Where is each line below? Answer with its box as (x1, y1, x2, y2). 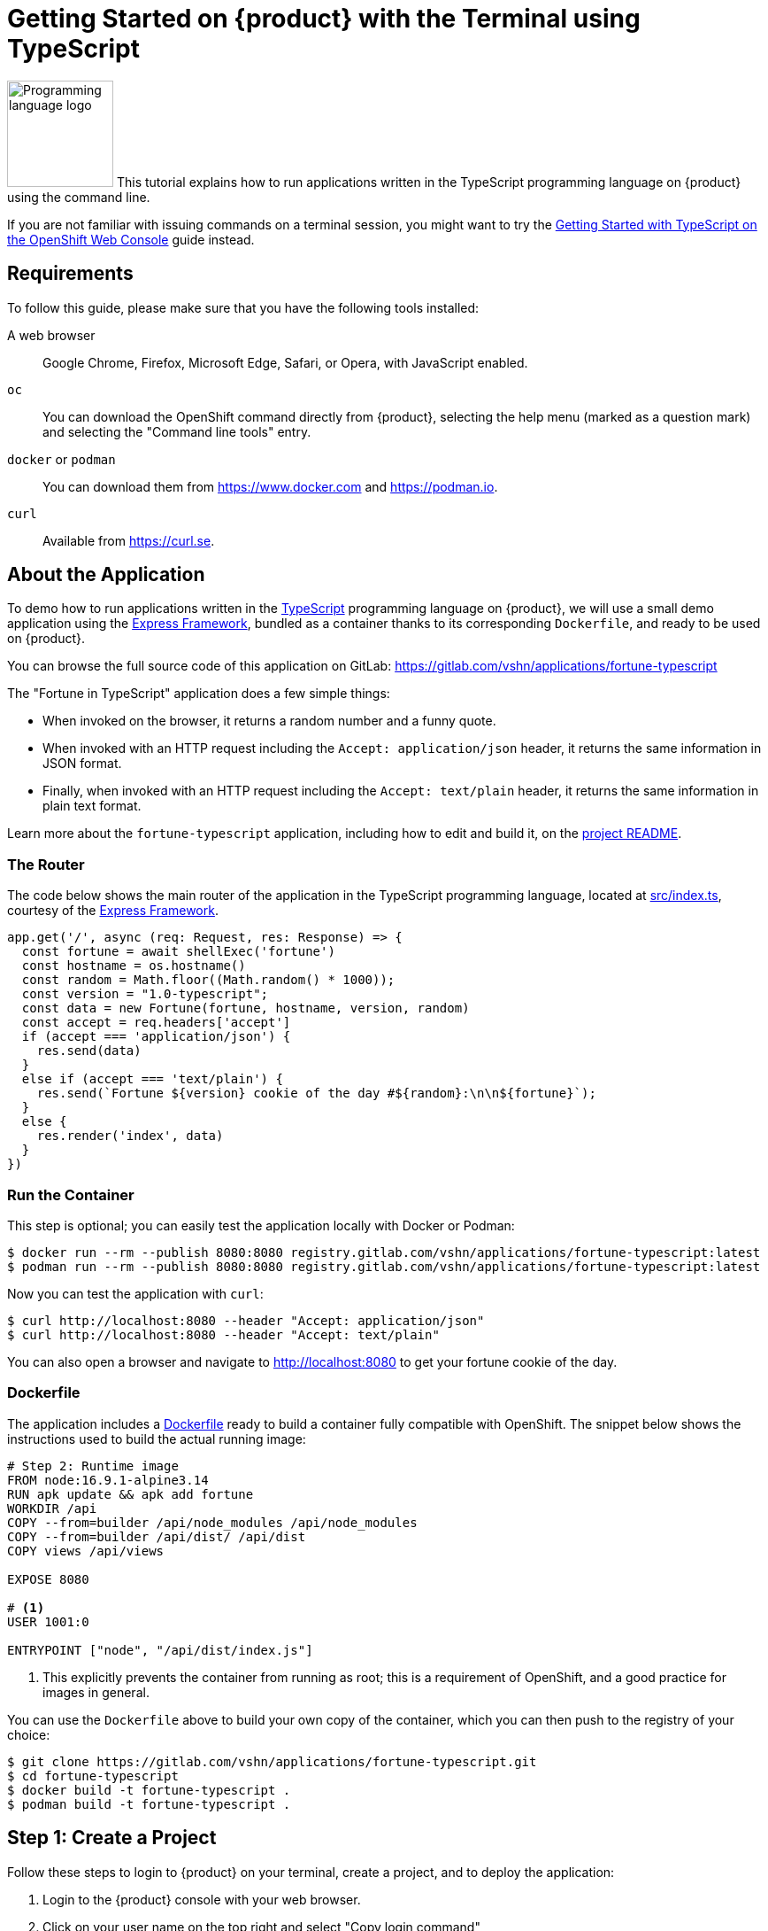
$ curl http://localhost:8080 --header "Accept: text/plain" (7, 1327, 440, 1342)
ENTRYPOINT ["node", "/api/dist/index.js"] (7, 1642, 313, 1657)
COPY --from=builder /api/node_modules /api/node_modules (7, 1515, 418, 1530)
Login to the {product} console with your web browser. (42, 1891, 361, 1907)
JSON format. (42, 756, 122, 772)
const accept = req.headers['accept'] (21, 1015, 291, 1030)
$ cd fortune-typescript (7, 1768, 179, 1783)
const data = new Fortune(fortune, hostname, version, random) (21, 1001, 470, 1016)
